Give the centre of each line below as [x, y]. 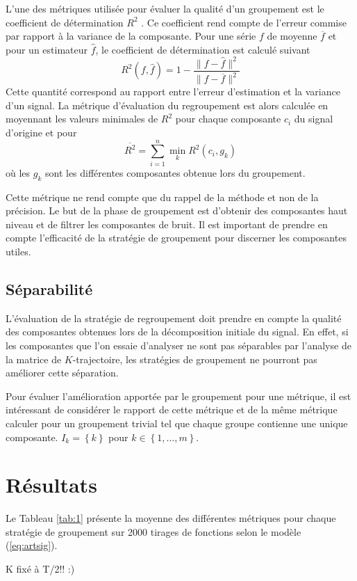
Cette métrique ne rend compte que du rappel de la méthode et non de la [162, 197]
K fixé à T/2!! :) [40, 568]
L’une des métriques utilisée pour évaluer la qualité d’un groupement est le [165, 8]
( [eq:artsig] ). [32, 545]
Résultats [51, 485]
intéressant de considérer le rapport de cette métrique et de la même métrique [172, 409]
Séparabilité [49, 288]
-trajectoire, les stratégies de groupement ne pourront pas [195, 359]
